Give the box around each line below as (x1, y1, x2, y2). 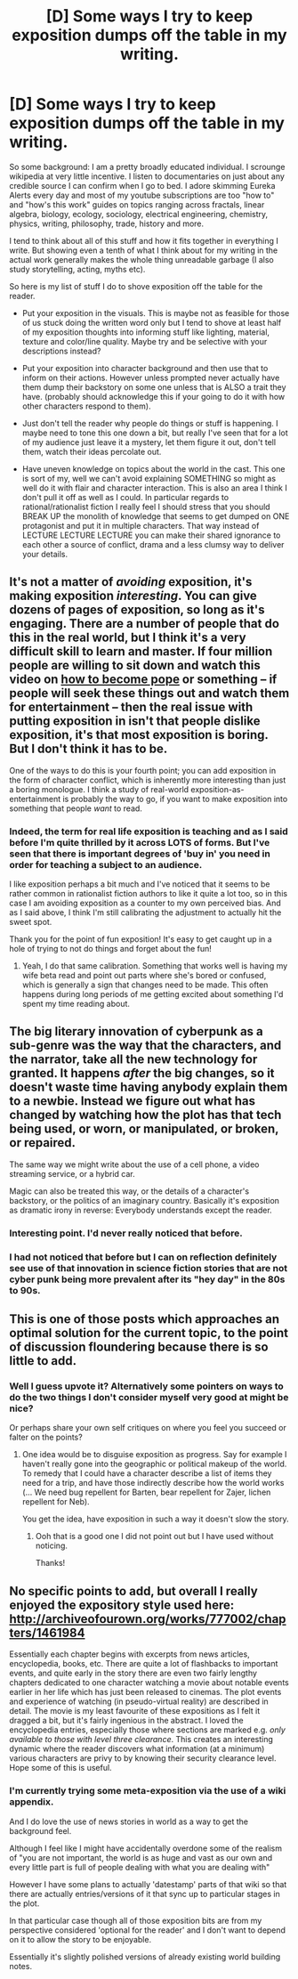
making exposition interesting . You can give (9, 588, 258, 604)
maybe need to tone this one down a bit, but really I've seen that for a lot (21, 427, 289, 438)
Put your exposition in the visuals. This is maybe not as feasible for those (21, 307, 290, 318)
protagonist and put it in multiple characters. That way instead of (21, 520, 260, 531)
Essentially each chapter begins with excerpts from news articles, (9, 1649, 251, 1659)
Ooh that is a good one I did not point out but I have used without (35, 1531, 274, 1542)
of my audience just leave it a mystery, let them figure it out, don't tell (21, 436, 277, 447)
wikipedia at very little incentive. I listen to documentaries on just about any (9, 171, 285, 182)
